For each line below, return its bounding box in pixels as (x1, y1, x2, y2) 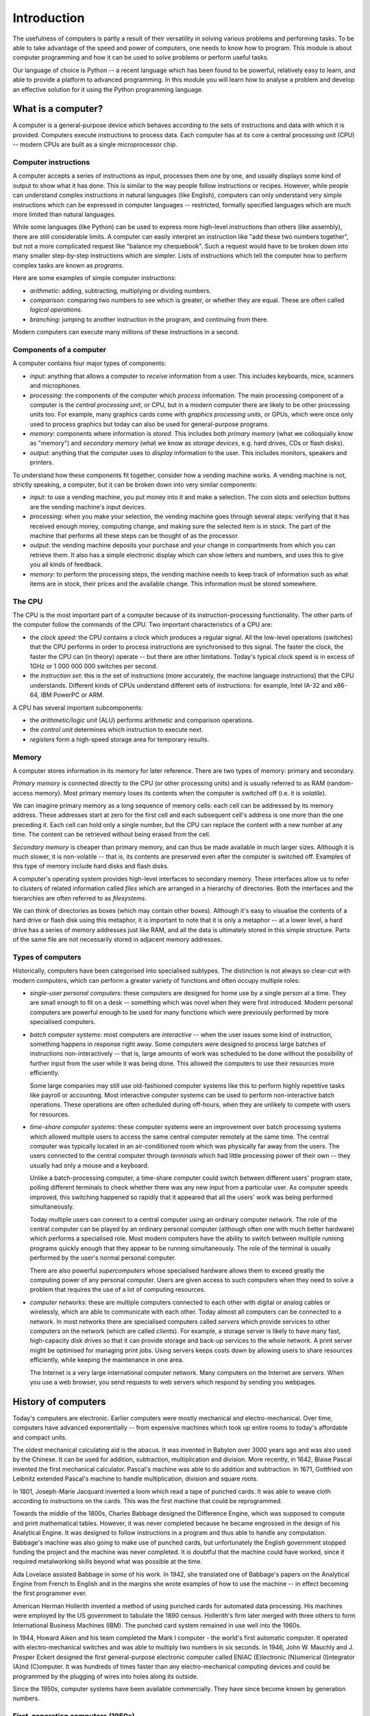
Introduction (12, 10, 85, 25)
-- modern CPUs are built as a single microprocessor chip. (12, 141, 178, 149)
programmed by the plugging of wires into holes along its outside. (12, 1672, 199, 1680)
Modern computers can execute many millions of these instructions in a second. (12, 328, 239, 336)
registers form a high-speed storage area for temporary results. (29, 735, 210, 743)
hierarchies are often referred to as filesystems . (12, 894, 147, 902)
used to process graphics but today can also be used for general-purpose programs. (29, 419, 270, 428)
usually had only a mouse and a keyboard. (29, 1161, 149, 1170)
